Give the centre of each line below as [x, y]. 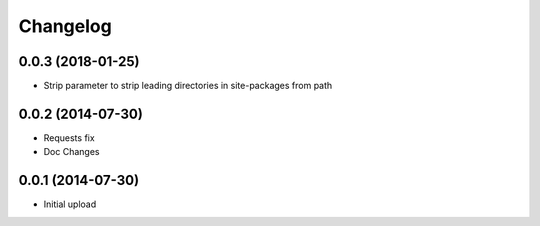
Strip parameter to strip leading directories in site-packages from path [188, 86]
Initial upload [70, 204]
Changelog [65, 26]
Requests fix [69, 137]
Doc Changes [71, 152]
